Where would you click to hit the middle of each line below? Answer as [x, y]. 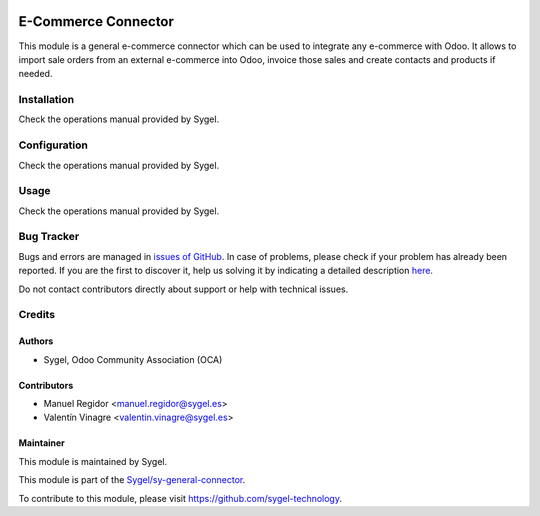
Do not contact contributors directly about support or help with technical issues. [183, 289]
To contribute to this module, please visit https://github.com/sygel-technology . [180, 498]
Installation [46, 100]
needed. [35, 74]
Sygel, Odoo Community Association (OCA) [133, 359]
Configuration [53, 145]
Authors [36, 341]
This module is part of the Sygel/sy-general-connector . [132, 480]
